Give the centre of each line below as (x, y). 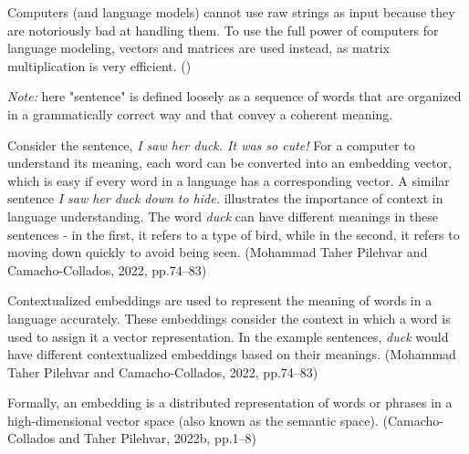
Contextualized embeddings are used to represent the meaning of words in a (220, 300)
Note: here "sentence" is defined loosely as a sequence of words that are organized (234, 96)
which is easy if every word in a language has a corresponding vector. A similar (229, 180)
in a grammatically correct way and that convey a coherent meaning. (200, 113)
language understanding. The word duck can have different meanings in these (223, 216)
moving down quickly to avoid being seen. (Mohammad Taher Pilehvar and (218, 252)
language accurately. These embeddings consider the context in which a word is (229, 318)
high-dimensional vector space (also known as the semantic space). (193, 420)
